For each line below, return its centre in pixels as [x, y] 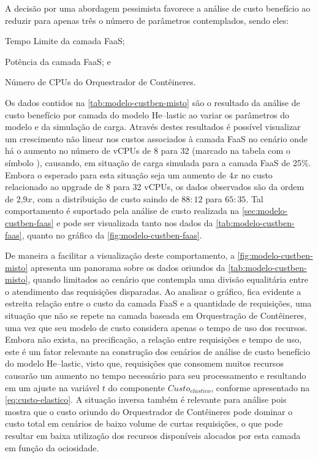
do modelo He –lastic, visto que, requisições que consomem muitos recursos [144, 363]
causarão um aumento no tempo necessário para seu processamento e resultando [156, 376]
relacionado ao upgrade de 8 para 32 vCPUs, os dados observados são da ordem [155, 187]
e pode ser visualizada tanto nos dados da [135, 222]
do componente [137, 387]
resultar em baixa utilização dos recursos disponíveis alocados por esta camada [153, 435]
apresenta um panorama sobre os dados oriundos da [128, 267]
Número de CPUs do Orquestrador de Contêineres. [100, 82]
